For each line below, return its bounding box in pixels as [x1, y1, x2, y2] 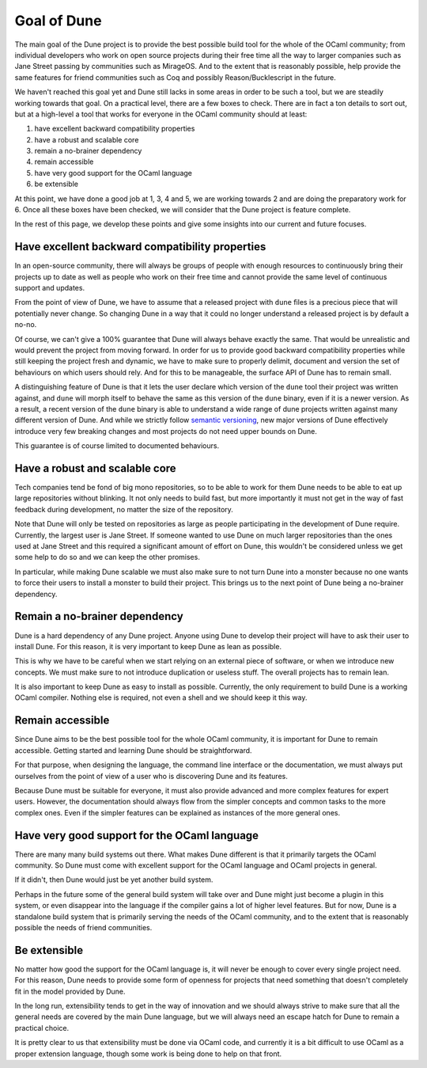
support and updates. [14, 283, 85, 293]
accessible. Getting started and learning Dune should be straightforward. [14, 745, 252, 755]
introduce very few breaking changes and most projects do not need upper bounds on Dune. [14, 426, 318, 435]
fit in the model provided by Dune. [14, 986, 126, 996]
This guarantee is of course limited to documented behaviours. [14, 441, 220, 450]
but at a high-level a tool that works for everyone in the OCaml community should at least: [14, 109, 308, 119]
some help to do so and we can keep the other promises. [14, 553, 201, 562]
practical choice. [14, 1023, 70, 1032]
